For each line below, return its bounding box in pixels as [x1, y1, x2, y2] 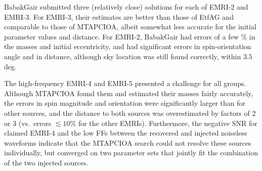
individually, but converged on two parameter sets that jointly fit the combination [4, 147, 258, 158]
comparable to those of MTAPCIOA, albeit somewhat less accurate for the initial [4, 21, 256, 32]
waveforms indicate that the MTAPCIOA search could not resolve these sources [4, 137, 251, 148]
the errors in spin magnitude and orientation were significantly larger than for [4, 98, 245, 108]
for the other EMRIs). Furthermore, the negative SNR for [78, 117, 257, 128]
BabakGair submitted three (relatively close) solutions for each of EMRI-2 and [4, 2, 248, 12]
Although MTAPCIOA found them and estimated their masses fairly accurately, [4, 88, 253, 98]
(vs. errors [18, 117, 52, 128]
